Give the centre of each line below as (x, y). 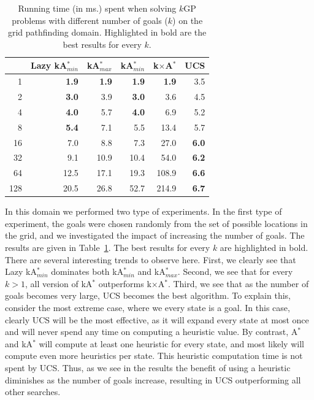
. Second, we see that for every (235, 271)
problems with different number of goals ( (90, 20)
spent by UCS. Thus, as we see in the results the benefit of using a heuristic (148, 367)
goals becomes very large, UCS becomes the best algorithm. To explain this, (148, 295)
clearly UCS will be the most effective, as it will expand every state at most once (157, 319)
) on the (188, 20)
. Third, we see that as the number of (238, 283)
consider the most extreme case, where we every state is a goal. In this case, (147, 307)
